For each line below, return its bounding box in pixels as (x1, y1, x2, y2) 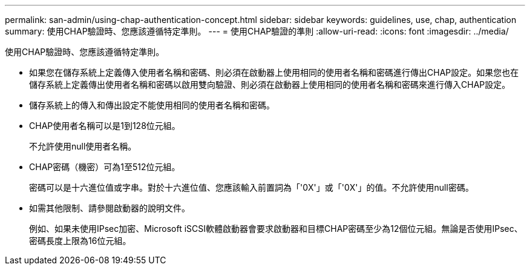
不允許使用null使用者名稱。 (29, 141, 137, 151)
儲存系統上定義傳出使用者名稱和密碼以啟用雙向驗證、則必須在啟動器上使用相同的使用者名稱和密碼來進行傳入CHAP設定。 (29, 79, 511, 90)
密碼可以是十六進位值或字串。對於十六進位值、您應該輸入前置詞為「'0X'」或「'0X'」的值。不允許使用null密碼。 (29, 182, 474, 193)
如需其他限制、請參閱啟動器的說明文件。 (29, 203, 190, 213)
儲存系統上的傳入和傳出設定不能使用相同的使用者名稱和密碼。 (29, 100, 275, 110)
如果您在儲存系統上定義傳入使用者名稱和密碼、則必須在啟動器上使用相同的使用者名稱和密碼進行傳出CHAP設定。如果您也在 (29, 67, 519, 77)
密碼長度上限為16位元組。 (29, 235, 131, 246)
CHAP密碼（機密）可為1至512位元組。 (29, 162, 180, 172)
